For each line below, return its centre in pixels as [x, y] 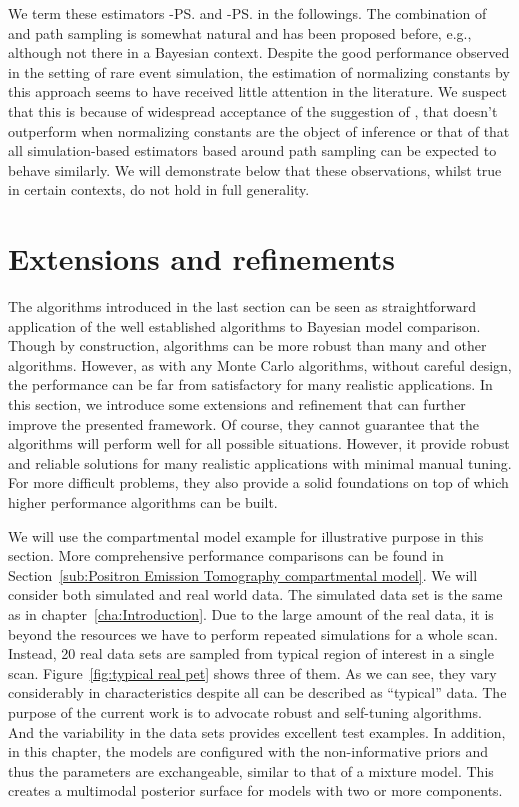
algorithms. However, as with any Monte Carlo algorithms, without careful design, [260, 364]
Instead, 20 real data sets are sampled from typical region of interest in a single [251, 653]
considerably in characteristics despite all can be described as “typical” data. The [257, 692]
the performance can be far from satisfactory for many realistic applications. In [250, 384]
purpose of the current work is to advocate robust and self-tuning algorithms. [245, 711]
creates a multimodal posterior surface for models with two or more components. [255, 790]
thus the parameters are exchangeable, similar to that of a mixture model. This [251, 770]
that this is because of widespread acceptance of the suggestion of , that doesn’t [253, 110]
